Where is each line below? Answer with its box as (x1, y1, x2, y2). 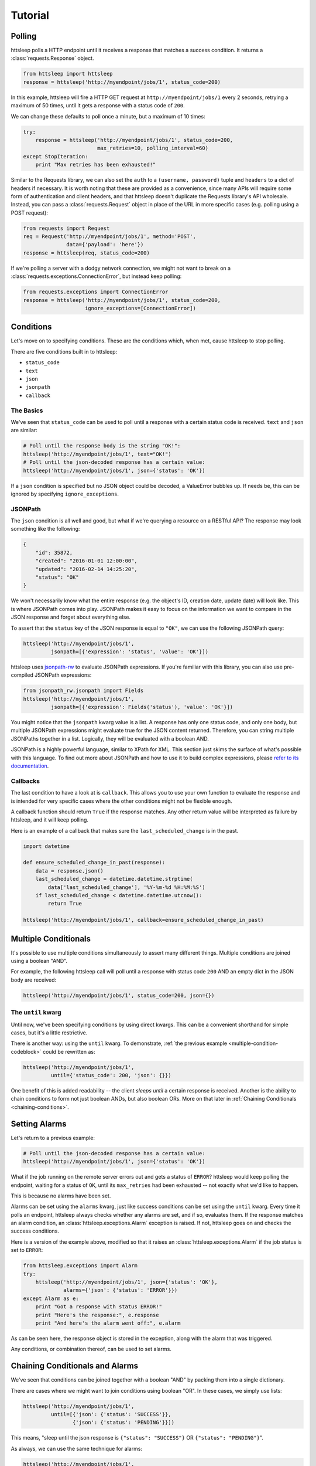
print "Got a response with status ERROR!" (35, 1304, 162, 1310)
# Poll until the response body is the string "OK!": (23, 443, 181, 449)
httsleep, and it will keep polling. (11, 816, 89, 823)
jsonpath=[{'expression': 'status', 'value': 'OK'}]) (50, 648, 209, 655)
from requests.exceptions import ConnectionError (23, 289, 169, 296)
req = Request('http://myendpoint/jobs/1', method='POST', (23, 233, 196, 240)
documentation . (11, 762, 49, 769)
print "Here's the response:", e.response (35, 1311, 159, 1318)
